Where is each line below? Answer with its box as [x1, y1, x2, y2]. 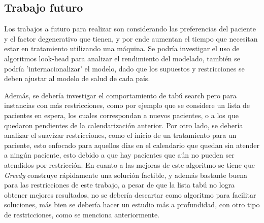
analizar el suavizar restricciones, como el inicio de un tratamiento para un [4, 130, 237, 140]
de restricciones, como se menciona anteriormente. [4, 209, 159, 219]
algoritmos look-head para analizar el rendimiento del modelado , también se [4, 53, 241, 63]
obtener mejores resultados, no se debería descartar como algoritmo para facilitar [4, 189, 256, 200]
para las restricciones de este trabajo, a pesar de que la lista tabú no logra [4, 179, 235, 190]
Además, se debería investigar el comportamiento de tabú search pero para [4, 90, 237, 100]
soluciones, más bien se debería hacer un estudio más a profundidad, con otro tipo [4, 199, 260, 210]
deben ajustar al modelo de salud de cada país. [4, 73, 150, 84]
